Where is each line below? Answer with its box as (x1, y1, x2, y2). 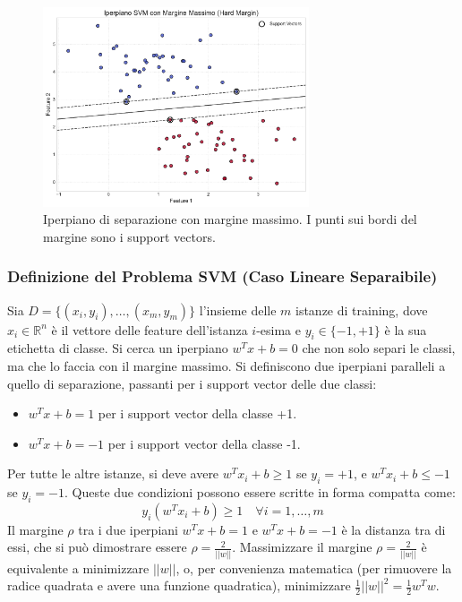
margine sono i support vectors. (43, 227, 216, 245)
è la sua (384, 320, 427, 339)
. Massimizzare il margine (232, 537, 372, 556)
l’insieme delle (199, 300, 277, 319)
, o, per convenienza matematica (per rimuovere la (175, 558, 452, 577)
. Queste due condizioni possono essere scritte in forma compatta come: (64, 483, 456, 502)
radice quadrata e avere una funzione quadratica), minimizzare (7, 576, 351, 595)
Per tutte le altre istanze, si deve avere (7, 464, 219, 483)
